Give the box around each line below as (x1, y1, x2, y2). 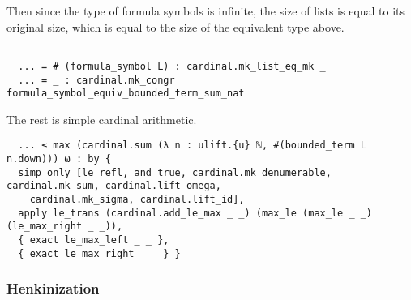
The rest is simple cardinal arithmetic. (6, 110, 197, 127)
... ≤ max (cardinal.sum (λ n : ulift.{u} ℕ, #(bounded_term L (18, 139, 366, 152)
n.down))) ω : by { (6, 153, 111, 165)
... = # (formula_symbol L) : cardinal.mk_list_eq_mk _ (18, 60, 326, 72)
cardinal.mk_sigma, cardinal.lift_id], (29, 194, 245, 206)
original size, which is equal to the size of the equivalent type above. (6, 18, 345, 35)
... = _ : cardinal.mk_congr (18, 74, 175, 86)
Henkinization (6, 278, 100, 298)
